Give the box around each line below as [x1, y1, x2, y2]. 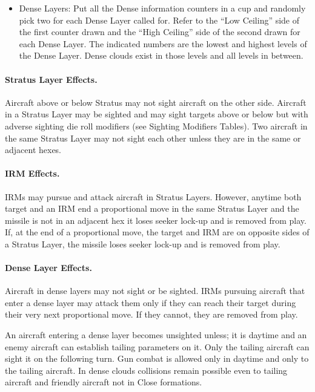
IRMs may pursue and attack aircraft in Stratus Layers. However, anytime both [5, 190, 302, 203]
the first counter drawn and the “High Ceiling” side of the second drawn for [19, 25, 300, 38]
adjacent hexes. [5, 143, 62, 156]
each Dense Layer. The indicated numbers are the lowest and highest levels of [19, 37, 307, 50]
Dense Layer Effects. [5, 261, 92, 274]
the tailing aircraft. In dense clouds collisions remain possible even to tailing [5, 364, 288, 376]
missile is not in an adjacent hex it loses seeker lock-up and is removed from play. [5, 214, 307, 226]
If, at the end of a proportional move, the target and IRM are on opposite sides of [5, 226, 310, 238]
